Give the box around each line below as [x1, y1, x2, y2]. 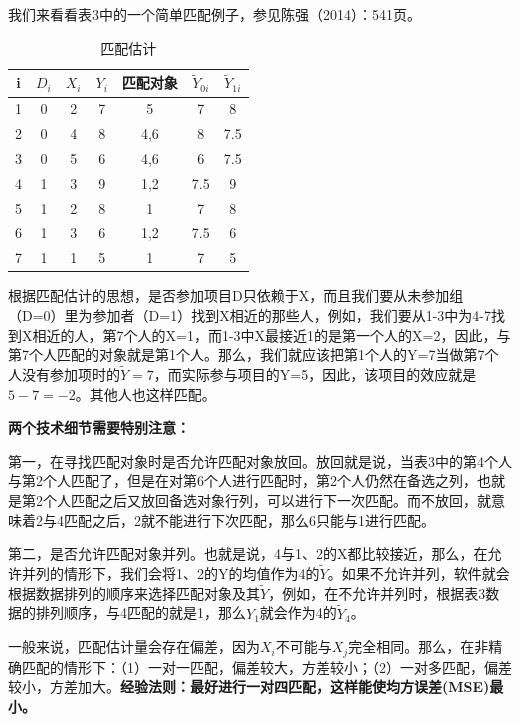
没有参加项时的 [21, 364, 120, 384]
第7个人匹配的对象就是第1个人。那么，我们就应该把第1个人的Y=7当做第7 [8, 344, 485, 365]
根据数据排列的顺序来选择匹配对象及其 [8, 582, 260, 603]
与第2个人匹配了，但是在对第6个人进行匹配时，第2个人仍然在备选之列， [8, 470, 477, 491]
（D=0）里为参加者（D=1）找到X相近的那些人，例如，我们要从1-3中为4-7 [8, 305, 491, 325]
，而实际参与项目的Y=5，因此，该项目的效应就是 [153, 364, 477, 384]
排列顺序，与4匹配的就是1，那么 [35, 602, 246, 623]
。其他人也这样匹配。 [75, 383, 216, 404]
